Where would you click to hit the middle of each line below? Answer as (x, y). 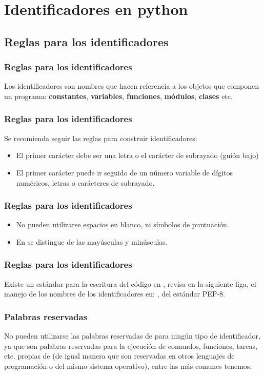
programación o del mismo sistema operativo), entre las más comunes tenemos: (128, 366)
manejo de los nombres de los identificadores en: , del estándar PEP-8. (115, 294)
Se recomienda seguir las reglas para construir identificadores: (101, 138)
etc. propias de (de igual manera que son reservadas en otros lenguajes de (119, 356)
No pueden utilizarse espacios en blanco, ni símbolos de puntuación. (123, 224)
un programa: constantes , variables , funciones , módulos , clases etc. (118, 96)
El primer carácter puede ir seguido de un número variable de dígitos (124, 172)
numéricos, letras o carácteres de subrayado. (85, 182)
